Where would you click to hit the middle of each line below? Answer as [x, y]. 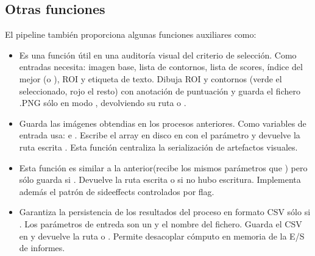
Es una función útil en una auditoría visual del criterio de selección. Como [158, 55]
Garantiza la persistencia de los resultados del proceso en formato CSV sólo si [165, 212]
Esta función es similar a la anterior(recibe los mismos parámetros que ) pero [163, 167]
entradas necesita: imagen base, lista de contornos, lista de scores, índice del [161, 67]
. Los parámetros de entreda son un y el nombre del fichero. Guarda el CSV [161, 223]
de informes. [42, 248]
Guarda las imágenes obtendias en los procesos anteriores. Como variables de [163, 123]
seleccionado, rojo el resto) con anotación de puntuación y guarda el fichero [160, 91]
